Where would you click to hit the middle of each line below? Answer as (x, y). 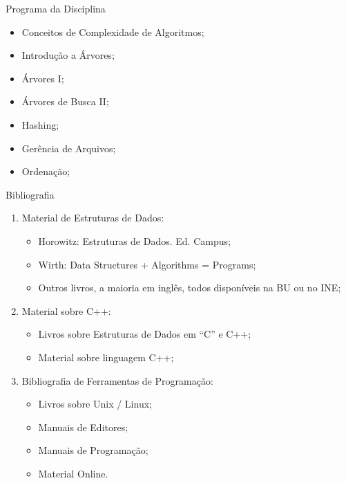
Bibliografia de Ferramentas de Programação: (117, 380)
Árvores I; (43, 78)
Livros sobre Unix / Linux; (95, 404)
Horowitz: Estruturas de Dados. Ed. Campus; (134, 240)
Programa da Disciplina (56, 8)
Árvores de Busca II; (65, 101)
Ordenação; (46, 171)
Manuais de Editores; (83, 427)
